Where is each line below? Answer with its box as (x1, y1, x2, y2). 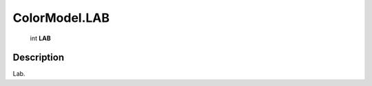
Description (12, 52, 65, 63)
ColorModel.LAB (12, 10, 110, 25)
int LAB (30, 34, 51, 42)
